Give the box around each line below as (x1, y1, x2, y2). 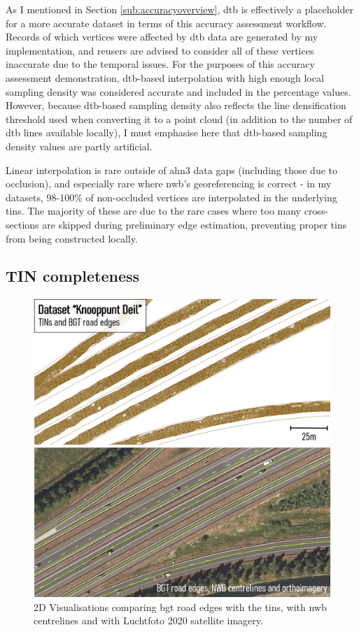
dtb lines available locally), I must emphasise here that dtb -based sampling (6, 125, 328, 140)
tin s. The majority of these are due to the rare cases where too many (6, 203, 302, 218)
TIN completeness (6, 265, 140, 287)
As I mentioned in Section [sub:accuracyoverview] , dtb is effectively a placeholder (6, 2, 353, 16)
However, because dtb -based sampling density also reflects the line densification (6, 98, 346, 113)
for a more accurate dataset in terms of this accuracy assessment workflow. (6, 15, 327, 30)
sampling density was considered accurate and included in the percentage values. (6, 84, 351, 99)
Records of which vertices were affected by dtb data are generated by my (6, 29, 318, 44)
